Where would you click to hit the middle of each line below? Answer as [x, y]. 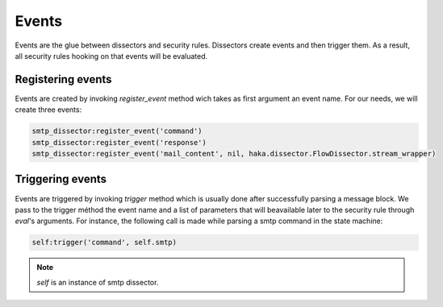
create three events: [48, 110]
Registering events [63, 79]
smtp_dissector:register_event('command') [117, 131]
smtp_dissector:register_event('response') [119, 142]
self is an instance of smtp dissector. [98, 282]
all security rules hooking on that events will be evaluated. [111, 56]
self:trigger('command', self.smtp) [104, 243]
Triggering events [61, 179]
